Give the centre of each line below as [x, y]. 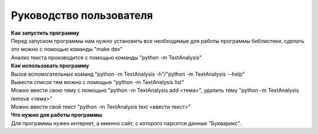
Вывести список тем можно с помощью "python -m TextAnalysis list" [97, 82]
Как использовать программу [50, 66]
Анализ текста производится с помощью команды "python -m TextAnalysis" [107, 57]
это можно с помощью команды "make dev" [67, 49]
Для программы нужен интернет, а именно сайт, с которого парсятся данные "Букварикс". [126, 123]
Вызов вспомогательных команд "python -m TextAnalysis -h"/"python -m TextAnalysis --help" [128, 74]
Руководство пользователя [82, 15]
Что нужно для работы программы [57, 115]
